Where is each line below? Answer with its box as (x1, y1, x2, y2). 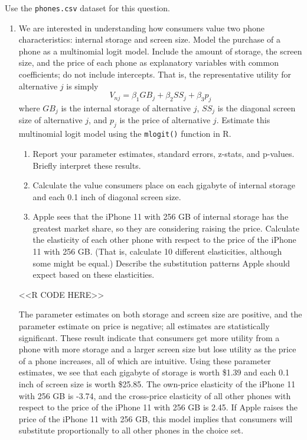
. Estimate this (216, 114, 270, 126)
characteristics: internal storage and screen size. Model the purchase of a (18, 33, 281, 46)
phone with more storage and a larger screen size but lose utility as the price (18, 343, 296, 355)
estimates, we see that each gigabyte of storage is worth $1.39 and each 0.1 (18, 366, 289, 378)
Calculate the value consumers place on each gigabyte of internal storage (32, 179, 296, 191)
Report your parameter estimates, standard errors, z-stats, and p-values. (32, 147, 295, 159)
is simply (66, 79, 99, 92)
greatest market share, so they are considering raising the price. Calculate (32, 221, 299, 234)
